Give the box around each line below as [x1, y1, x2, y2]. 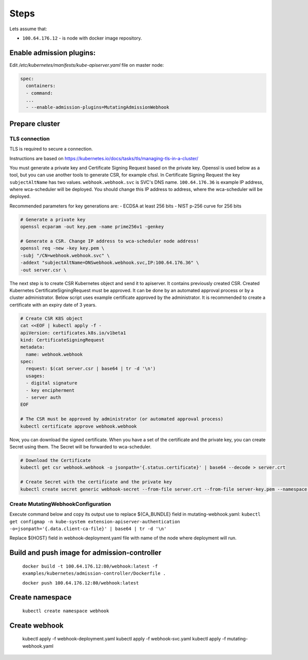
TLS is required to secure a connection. [9, 146, 93, 152]
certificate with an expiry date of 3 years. [9, 301, 97, 308]
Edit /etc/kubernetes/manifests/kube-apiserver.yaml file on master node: [9, 62, 164, 68]
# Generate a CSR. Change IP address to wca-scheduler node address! [20, 238, 199, 244]
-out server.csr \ [20, 267, 67, 273]
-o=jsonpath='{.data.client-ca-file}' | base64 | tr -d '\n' [9, 526, 167, 532]
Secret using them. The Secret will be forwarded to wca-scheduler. [9, 443, 151, 449]
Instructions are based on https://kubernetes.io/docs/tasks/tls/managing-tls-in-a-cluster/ [9, 155, 199, 161]
